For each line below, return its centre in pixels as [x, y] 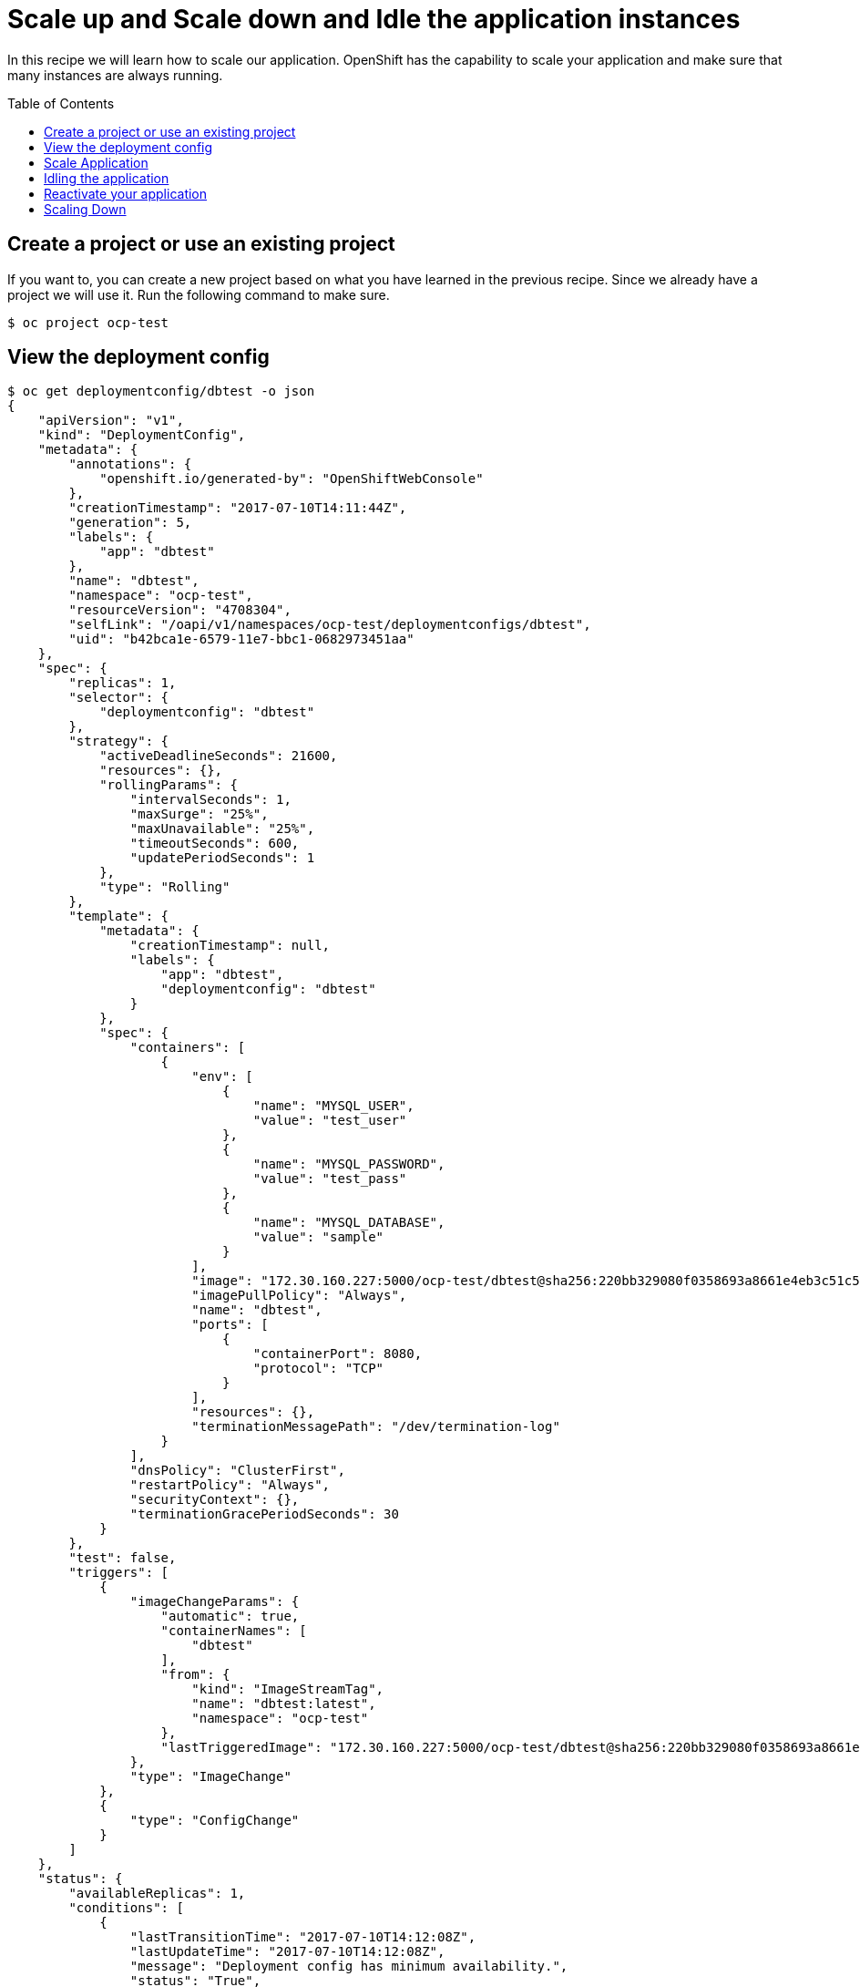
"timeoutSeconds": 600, [215, 844]
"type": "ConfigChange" [215, 1821]
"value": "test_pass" [330, 1179]
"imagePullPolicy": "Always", [299, 1296]
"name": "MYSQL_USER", [333, 1106]
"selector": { [119, 698]
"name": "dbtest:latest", [284, 1704]
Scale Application [96, 162]
